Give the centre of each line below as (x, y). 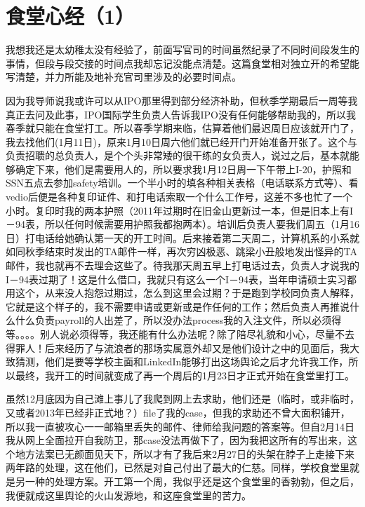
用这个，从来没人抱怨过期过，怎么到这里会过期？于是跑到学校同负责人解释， (182, 293)
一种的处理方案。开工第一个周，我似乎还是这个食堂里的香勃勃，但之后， (192, 481)
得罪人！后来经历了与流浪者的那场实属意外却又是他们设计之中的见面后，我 (178, 347)
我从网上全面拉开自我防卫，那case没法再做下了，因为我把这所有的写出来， (177, 440)
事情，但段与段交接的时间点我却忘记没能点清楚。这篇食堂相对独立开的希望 (178, 63)
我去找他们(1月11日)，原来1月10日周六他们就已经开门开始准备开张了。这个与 (181, 141)
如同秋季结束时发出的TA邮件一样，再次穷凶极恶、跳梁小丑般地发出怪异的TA (181, 251)
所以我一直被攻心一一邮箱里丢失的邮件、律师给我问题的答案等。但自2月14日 (180, 426)
